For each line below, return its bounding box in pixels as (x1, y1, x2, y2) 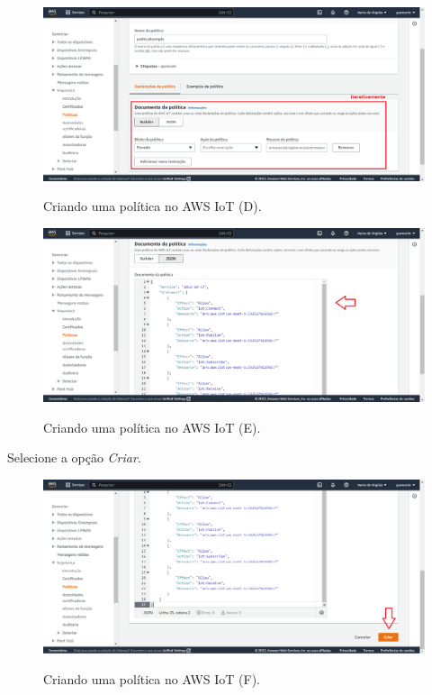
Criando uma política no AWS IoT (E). (43, 417, 261, 436)
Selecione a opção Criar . (7, 448, 141, 467)
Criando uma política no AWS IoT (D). (43, 197, 262, 215)
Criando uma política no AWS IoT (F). (43, 669, 260, 688)
